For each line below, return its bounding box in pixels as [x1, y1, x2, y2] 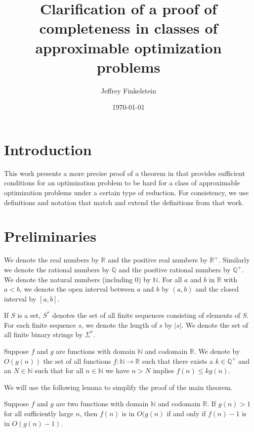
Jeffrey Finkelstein [100, 85, 157, 95]
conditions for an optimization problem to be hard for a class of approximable [4, 177, 240, 188]
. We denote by [194, 346, 240, 356]
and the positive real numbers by [108, 255, 208, 265]
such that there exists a [142, 355, 213, 366]
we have [105, 365, 129, 376]
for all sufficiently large [4, 408, 74, 419]
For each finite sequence [4, 319, 76, 330]
